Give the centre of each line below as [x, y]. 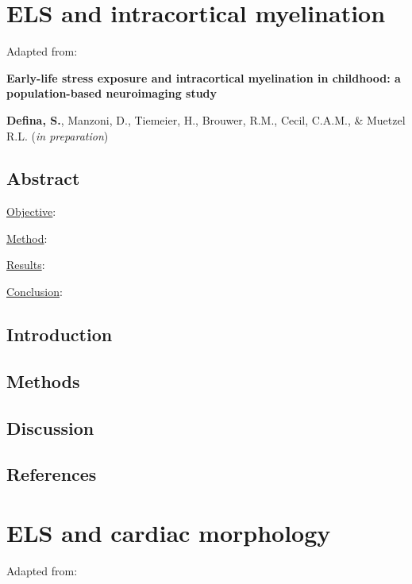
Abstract [43, 178]
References [52, 474]
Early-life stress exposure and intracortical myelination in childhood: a [204, 77]
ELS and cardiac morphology [169, 532]
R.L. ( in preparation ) [58, 135]
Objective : [31, 211]
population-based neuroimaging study [112, 93]
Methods [43, 380]
